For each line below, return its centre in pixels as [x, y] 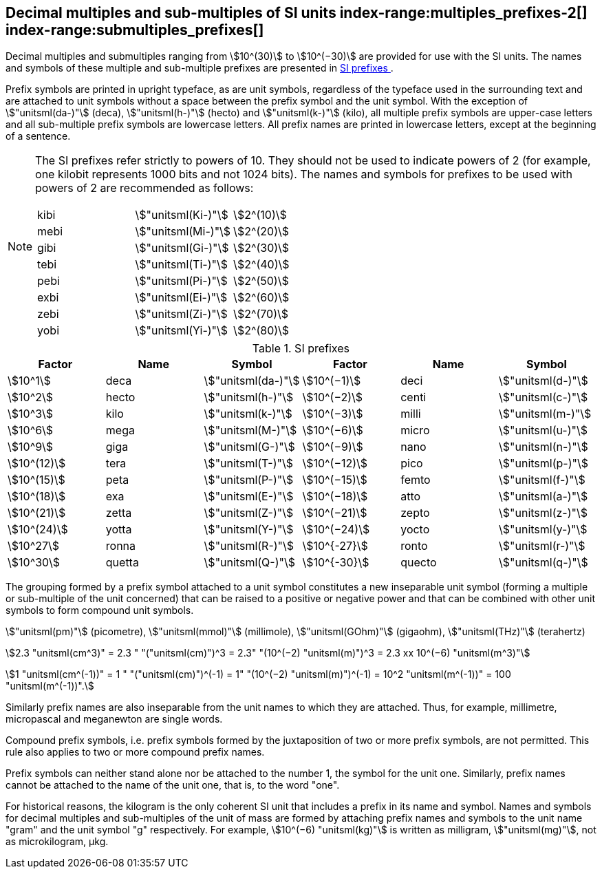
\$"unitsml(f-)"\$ [542, 480]
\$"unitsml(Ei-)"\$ [181, 298]
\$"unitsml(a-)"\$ [544, 497]
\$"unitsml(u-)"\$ [544, 430]
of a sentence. [38, 136]
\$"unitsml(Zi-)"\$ [181, 314]
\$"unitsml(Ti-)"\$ [181, 265]
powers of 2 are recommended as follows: [144, 188]
